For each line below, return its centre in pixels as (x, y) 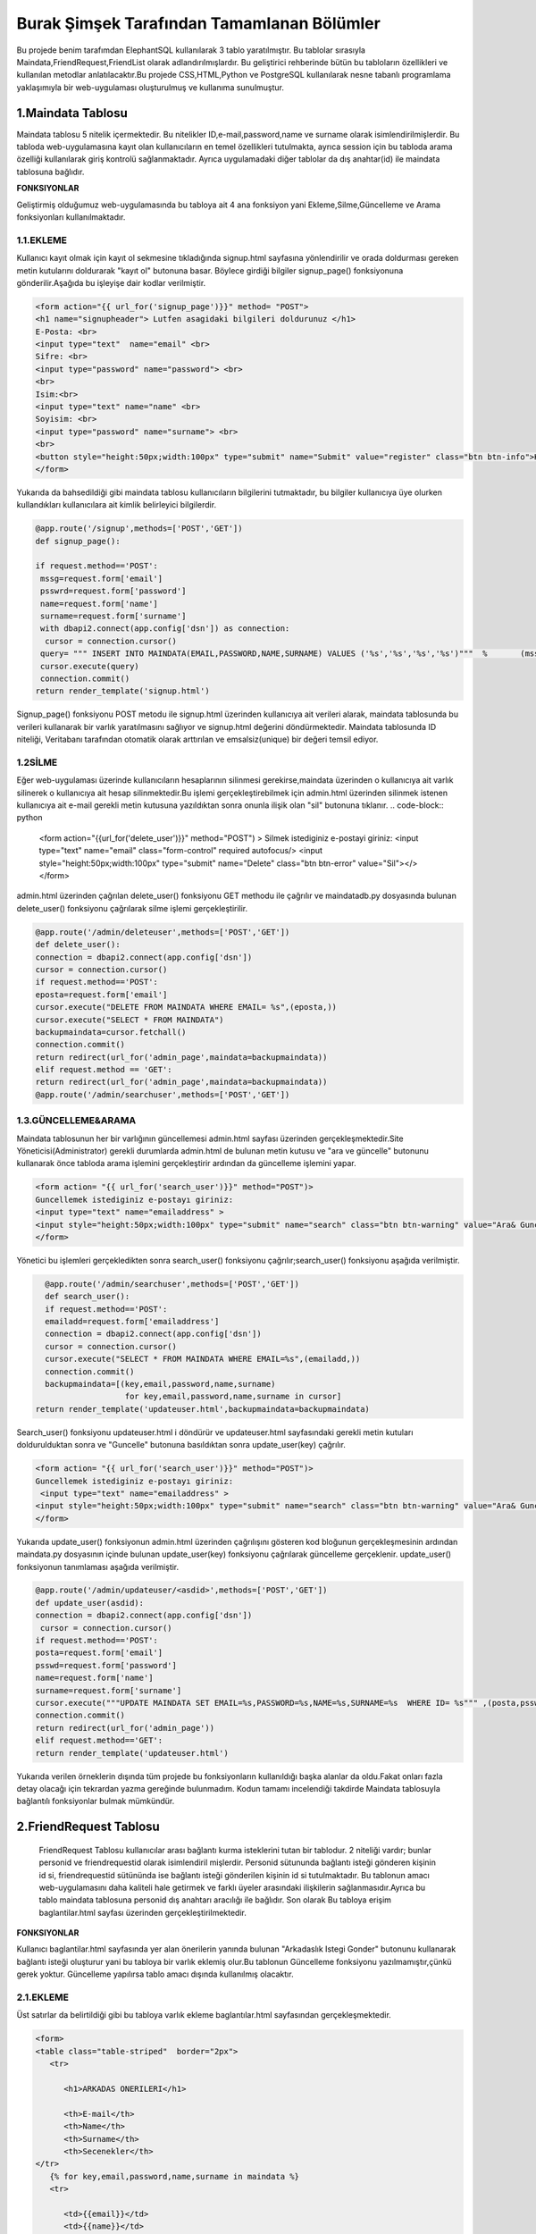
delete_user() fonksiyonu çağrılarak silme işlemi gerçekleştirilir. (132, 908)
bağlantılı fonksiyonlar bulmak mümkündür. (96, 1801)
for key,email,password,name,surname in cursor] (233, 1397)
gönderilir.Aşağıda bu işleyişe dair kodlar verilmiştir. (111, 282)
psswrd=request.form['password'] (113, 591)
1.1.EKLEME (42, 239)
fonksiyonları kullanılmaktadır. (71, 217)
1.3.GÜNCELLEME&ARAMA (76, 1121)
